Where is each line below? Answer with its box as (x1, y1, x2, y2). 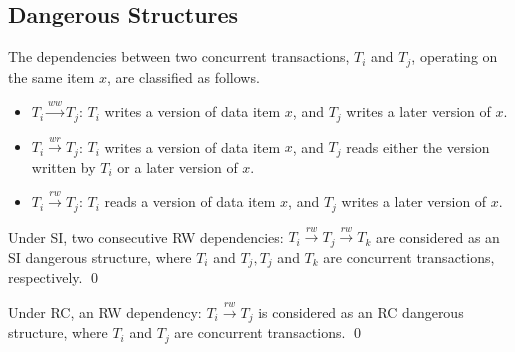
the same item (8, 66, 95, 87)
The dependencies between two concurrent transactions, (8, 46, 350, 67)
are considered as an (375, 226, 500, 247)
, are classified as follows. (107, 66, 260, 87)
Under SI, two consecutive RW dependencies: (8, 226, 284, 247)
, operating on (411, 46, 498, 67)
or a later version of (117, 156, 238, 177)
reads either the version (346, 136, 490, 157)
